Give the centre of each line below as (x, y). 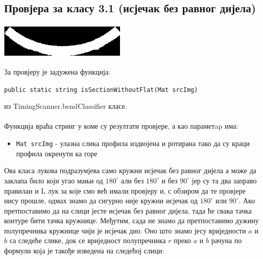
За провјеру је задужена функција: (57, 72)
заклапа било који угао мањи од (54, 180)
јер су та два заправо (224, 180)
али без (133, 180)
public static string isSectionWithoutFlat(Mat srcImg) (101, 90)
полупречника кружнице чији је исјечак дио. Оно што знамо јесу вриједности (125, 230)
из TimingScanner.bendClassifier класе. (66, 106)
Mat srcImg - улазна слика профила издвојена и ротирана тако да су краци (133, 143)
